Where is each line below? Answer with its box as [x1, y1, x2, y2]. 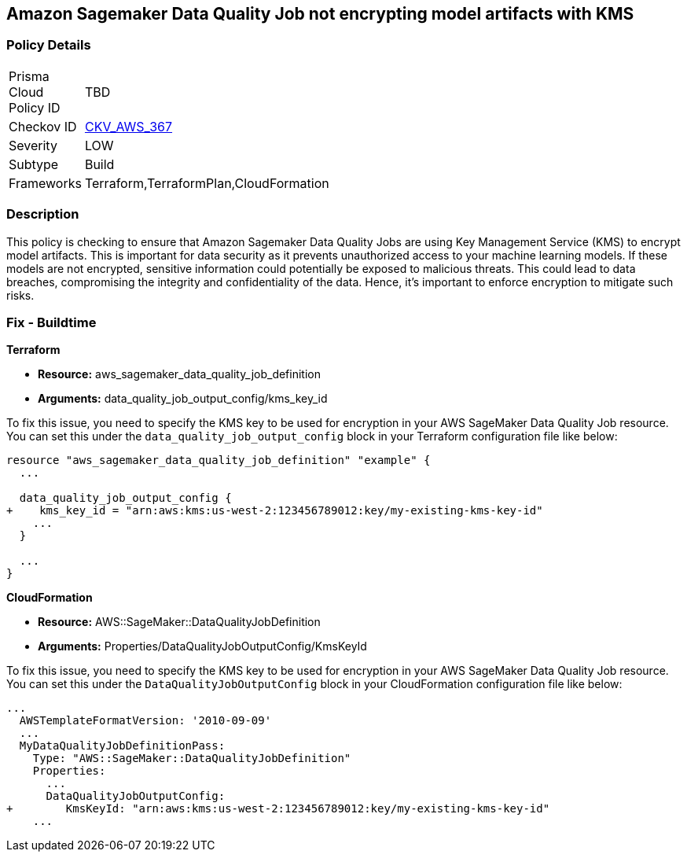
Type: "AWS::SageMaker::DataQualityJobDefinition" [32, 752, 351, 765]
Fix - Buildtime [6, 314, 97, 330]
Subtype [9, 156, 59, 172]
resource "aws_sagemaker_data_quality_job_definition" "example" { [6, 454, 431, 467]
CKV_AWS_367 [84, 118, 173, 134]
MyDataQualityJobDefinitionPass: [19, 739, 226, 753]
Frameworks [9, 175, 82, 191]
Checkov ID [9, 118, 77, 134]
